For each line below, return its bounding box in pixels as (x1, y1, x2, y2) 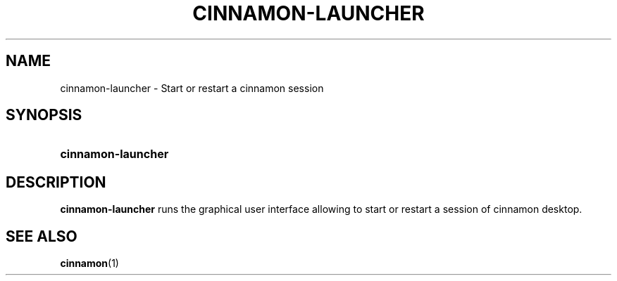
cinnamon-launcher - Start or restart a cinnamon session (60, 81, 324, 94)
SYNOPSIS (6, 106, 82, 124)
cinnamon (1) (60, 257, 119, 270)
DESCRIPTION (6, 173, 106, 191)
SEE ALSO (6, 227, 77, 245)
